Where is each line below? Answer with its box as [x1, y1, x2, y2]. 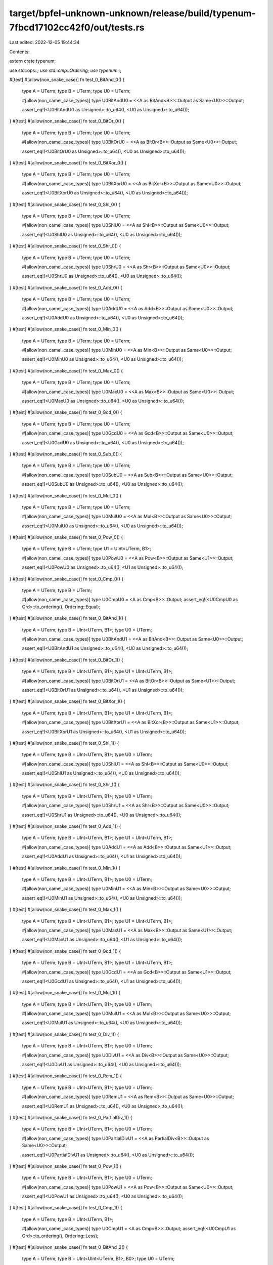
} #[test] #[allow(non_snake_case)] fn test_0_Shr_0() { [9, 243, 121, 249]
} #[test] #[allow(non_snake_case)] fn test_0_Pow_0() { [9, 534, 123, 540]
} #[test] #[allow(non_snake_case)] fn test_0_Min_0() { [9, 326, 122, 332]
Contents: [9, 49, 30, 55]
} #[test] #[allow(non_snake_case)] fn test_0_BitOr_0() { [9, 118, 125, 124]
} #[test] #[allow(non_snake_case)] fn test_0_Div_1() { [9, 1031, 119, 1037]
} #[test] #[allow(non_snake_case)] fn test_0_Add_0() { [9, 284, 122, 290]
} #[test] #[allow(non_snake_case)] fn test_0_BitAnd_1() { [9, 615, 127, 621]
